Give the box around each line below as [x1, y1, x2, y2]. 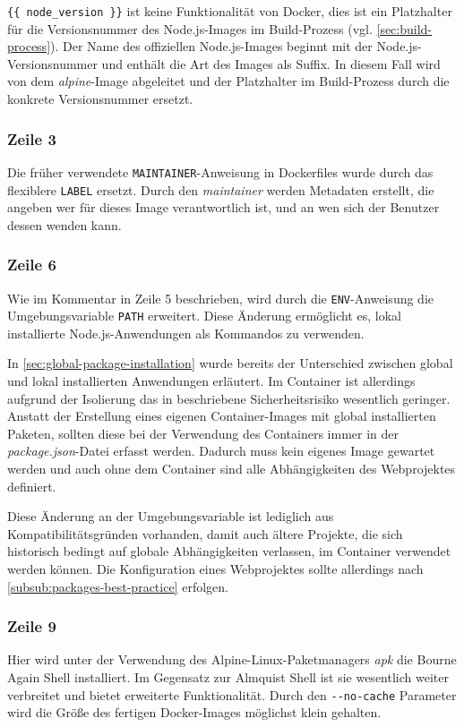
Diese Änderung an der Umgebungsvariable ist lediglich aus [7, 507, 334, 526]
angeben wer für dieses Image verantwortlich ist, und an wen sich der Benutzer [7, 198, 440, 217]
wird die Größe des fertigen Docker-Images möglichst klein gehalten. [7, 703, 382, 722]
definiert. [7, 476, 56, 495]
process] [7, 37, 51, 56]
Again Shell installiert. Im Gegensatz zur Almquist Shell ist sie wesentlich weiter [7, 668, 449, 686]
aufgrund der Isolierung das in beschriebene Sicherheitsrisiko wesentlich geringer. [7, 389, 451, 407]
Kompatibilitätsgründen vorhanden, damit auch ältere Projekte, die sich [7, 524, 403, 543]
